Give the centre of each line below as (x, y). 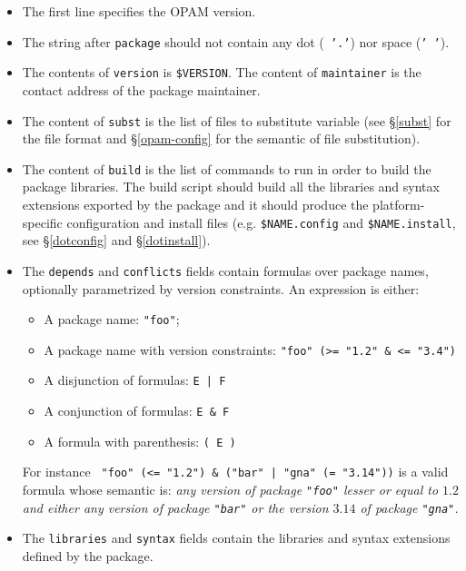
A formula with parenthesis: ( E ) (140, 441)
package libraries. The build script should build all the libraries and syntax (231, 187)
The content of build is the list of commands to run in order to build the (227, 168)
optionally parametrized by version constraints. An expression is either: (221, 288)
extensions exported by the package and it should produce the (195, 204)
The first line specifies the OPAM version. (139, 11)
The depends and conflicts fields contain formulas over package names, (225, 270)
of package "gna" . (409, 507)
